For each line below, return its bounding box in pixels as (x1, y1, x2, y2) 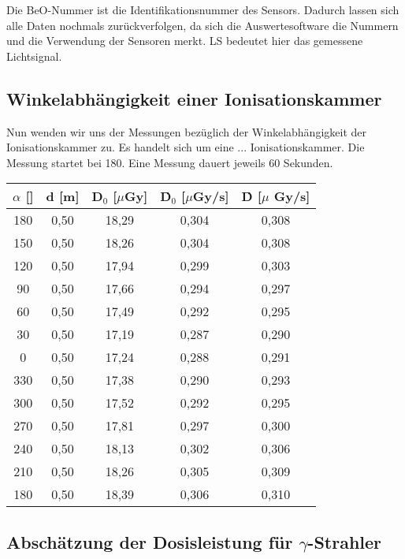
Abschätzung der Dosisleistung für (6, 529, 293, 553)
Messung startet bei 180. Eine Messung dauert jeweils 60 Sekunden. (6, 154, 333, 170)
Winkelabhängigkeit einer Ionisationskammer (6, 86, 382, 110)
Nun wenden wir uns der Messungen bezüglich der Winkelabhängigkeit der (6, 123, 366, 140)
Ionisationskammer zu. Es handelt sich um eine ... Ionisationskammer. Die (6, 139, 365, 155)
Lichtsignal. (6, 47, 62, 64)
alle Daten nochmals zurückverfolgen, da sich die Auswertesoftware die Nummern (6, 17, 399, 33)
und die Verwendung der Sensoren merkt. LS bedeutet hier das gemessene (6, 32, 363, 49)
